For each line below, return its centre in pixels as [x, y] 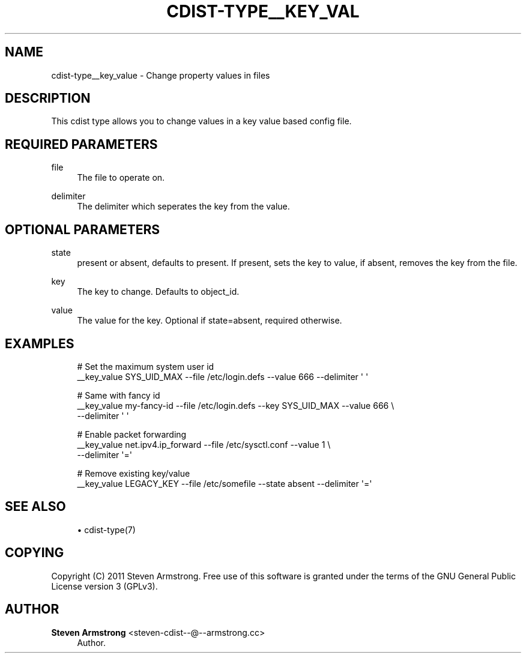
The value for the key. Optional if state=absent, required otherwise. [210, 321]
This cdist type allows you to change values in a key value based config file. [201, 121]
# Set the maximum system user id [146, 366]
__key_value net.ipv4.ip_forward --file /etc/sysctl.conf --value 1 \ [204, 444]
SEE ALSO [35, 507]
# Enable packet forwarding [132, 434]
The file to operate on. [121, 178]
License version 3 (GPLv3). [104, 586]
